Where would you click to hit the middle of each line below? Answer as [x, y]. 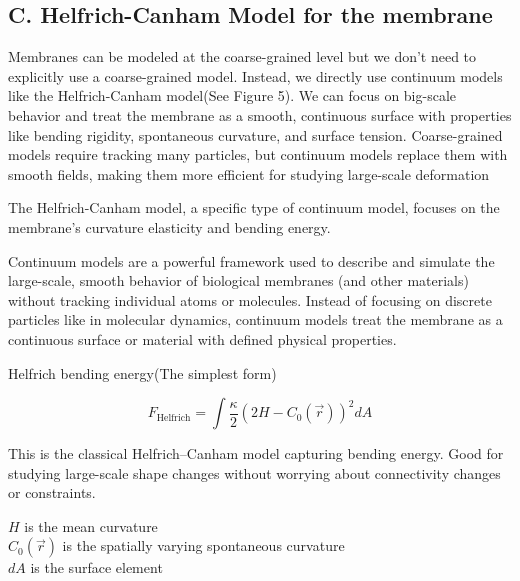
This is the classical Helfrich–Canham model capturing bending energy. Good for [256, 453]
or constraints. [52, 492]
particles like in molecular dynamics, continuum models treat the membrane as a [255, 319]
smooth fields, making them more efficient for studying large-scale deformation [249, 173]
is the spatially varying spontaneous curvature [203, 545]
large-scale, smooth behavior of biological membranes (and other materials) [238, 280]
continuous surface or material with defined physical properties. [202, 338]
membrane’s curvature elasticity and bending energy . [169, 226]
